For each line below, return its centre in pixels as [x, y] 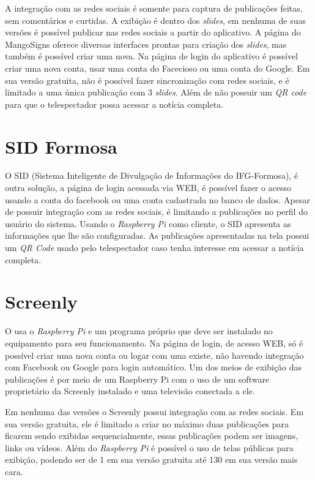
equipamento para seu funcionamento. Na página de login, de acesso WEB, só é [154, 343]
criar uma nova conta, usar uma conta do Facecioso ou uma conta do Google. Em [157, 68]
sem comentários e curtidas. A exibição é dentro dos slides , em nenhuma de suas [155, 20]
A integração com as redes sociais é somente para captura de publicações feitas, [154, 8]
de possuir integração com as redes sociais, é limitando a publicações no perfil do [156, 212]
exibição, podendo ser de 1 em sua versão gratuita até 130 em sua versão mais [151, 459]
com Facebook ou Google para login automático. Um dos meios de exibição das [154, 367]
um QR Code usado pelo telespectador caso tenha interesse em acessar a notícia [154, 248]
